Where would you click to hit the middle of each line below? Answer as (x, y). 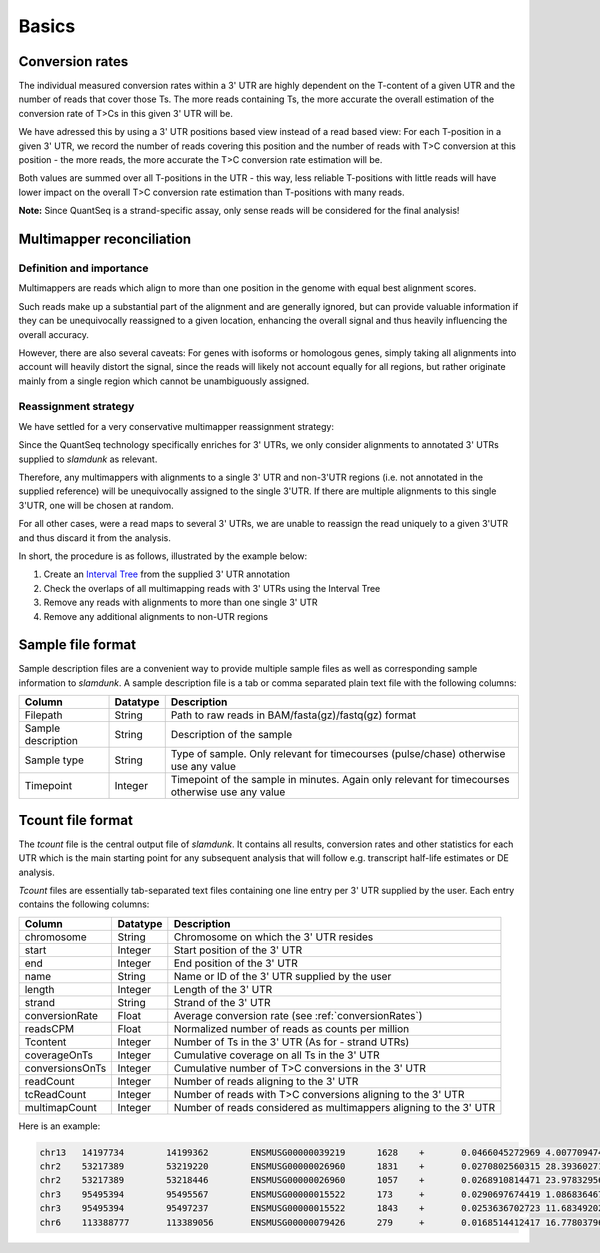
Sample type (54, 760)
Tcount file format (76, 820)
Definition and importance (83, 268)
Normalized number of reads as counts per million (291, 1028)
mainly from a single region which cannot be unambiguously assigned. (164, 381)
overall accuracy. (54, 334)
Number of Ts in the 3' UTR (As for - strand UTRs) (291, 1042)
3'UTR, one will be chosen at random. (96, 505)
